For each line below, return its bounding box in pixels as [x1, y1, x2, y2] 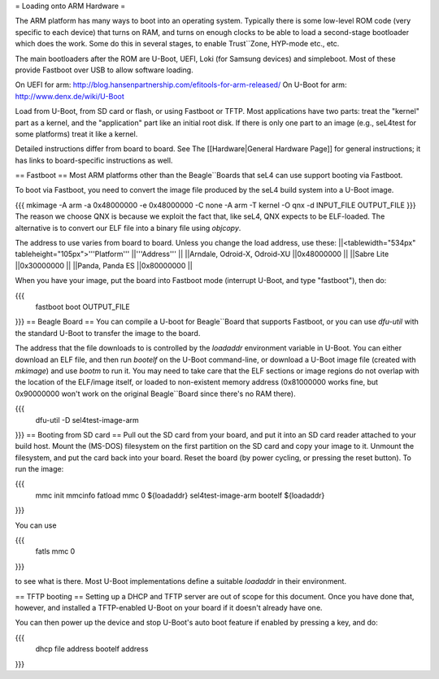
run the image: [15, 464, 64, 474]
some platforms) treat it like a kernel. [15, 128, 138, 138]
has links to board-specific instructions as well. [15, 155, 173, 165]
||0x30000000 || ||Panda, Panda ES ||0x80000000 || [15, 260, 193, 270]
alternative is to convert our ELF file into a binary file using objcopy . [15, 223, 241, 233]
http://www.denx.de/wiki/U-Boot [15, 91, 125, 101]
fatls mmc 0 [35, 546, 76, 556]
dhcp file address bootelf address [35, 644, 149, 654]
